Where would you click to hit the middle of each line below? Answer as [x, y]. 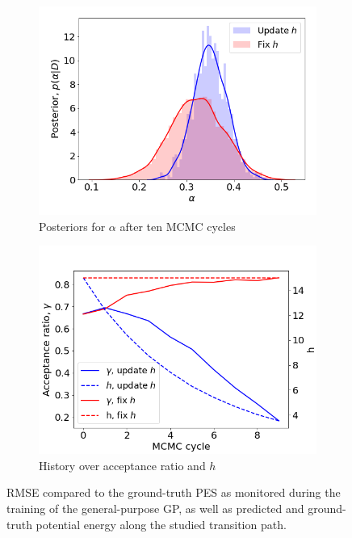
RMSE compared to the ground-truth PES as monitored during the [174, 492]
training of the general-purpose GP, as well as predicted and [155, 508]
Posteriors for [72, 226]
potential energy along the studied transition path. [161, 524]
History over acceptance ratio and [122, 465]
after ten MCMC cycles [178, 226]
